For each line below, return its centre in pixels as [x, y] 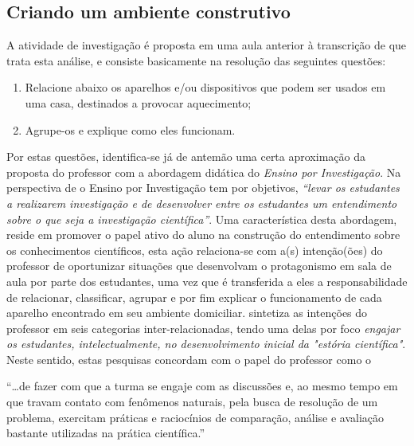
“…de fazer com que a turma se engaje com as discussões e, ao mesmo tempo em [202, 386]
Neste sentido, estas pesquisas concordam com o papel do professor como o [189, 359]
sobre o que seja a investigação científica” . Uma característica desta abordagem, [202, 219]
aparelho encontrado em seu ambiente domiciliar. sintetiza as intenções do [187, 313]
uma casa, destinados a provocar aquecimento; [138, 102]
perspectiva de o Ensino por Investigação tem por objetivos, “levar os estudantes [203, 188]
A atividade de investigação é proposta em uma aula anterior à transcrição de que [207, 45]
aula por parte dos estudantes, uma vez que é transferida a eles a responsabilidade [207, 281]
